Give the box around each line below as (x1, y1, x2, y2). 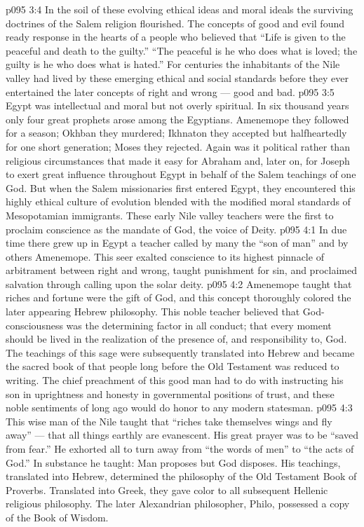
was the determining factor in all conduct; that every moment (66, 317, 332, 332)
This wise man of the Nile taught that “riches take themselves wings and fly (6, 413, 332, 428)
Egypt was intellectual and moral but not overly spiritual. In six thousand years (6, 98, 349, 113)
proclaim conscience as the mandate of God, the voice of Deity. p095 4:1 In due (6, 221, 347, 236)
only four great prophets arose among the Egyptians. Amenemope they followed (6, 111, 349, 126)
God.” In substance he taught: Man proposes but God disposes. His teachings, (6, 455, 341, 470)
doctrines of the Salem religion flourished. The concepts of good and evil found (6, 15, 344, 30)
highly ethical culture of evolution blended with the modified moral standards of (6, 194, 351, 209)
